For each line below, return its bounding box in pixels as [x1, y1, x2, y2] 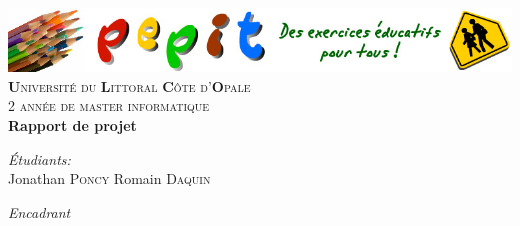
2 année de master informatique [8, 95, 210, 116]
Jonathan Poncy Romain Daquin [8, 168, 211, 189]
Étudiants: [8, 148, 71, 169]
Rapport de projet [8, 114, 137, 135]
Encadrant [8, 201, 71, 222]
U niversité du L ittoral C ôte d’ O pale [8, 75, 251, 96]
